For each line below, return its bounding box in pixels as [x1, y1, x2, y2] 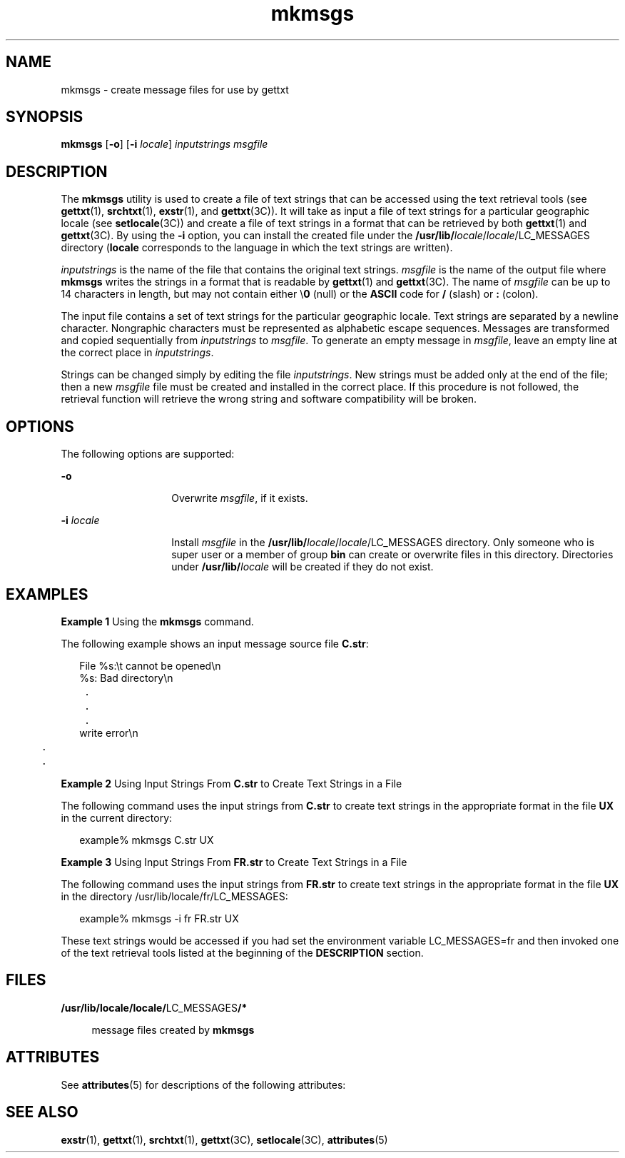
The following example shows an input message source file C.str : [61, 637, 369, 650]
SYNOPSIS [6, 108, 83, 126]
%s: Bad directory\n [79, 671, 173, 684]
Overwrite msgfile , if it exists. [171, 492, 308, 505]
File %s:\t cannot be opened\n [79, 659, 221, 672]
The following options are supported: [61, 448, 235, 460]
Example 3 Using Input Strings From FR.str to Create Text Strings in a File [61, 855, 407, 868]
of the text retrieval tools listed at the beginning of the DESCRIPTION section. [61, 946, 424, 959]
